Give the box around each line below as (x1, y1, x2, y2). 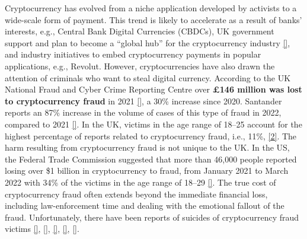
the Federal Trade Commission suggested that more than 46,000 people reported (5, 152, 297, 165)
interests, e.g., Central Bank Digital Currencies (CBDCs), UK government (5, 25, 274, 37)
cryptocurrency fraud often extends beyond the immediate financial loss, (5, 187, 268, 200)
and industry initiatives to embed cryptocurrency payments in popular (5, 48, 261, 60)
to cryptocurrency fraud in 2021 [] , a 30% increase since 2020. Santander (5, 94, 282, 107)
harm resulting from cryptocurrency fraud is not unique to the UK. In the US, (5, 141, 290, 154)
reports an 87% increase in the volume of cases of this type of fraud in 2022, (5, 106, 282, 119)
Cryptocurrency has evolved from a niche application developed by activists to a (5, 2, 297, 14)
